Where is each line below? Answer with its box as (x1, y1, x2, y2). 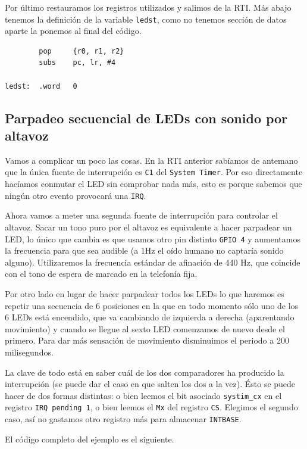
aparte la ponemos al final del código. (5, 24, 142, 37)
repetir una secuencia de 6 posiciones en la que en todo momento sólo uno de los (5, 299, 299, 311)
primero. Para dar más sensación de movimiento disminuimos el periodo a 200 (5, 334, 289, 347)
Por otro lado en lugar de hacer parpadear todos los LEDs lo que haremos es (5, 287, 284, 300)
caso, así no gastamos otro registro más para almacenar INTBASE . (5, 413, 242, 425)
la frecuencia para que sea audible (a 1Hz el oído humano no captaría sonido (5, 244, 284, 257)
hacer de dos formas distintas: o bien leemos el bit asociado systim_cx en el (5, 389, 282, 401)
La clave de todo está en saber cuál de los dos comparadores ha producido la (5, 366, 284, 378)
